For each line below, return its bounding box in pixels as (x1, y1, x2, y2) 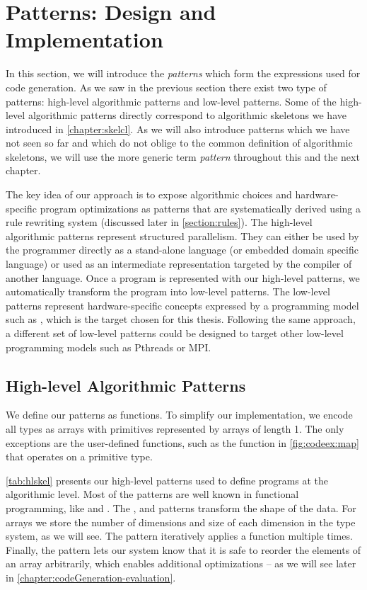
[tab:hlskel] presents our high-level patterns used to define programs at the (6, 472, 329, 487)
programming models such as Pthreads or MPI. (6, 339, 211, 354)
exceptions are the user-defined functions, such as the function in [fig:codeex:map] (6, 435, 359, 450)
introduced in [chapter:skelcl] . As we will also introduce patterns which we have (6, 121, 350, 136)
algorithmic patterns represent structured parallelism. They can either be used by (6, 228, 359, 243)
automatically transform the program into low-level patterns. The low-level (6, 284, 330, 299)
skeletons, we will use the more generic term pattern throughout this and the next (6, 149, 360, 164)
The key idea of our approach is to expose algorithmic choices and (6, 187, 292, 202)
